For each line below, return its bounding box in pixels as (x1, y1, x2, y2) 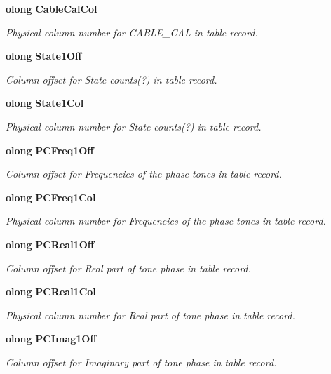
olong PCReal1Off (6, 236, 95, 251)
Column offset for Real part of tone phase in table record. (6, 260, 251, 275)
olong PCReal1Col (6, 284, 96, 299)
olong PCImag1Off (6, 331, 97, 346)
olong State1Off (6, 48, 82, 63)
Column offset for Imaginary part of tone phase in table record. (6, 354, 277, 369)
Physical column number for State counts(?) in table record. (6, 119, 262, 133)
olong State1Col (6, 95, 84, 110)
